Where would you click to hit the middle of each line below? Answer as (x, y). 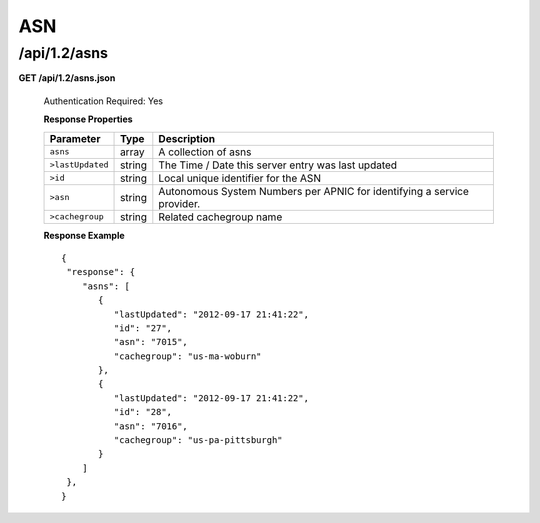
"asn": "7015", (151, 342)
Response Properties (88, 119)
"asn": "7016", (151, 426)
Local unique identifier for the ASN (240, 178)
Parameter (75, 138)
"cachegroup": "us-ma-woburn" (187, 356)
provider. (179, 203)
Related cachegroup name (220, 217)
